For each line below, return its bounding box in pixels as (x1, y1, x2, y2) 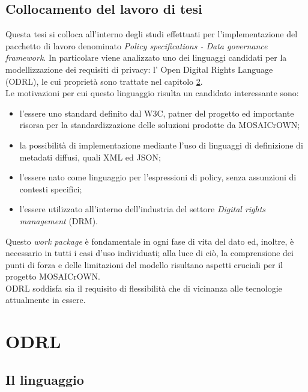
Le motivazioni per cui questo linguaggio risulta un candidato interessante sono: (5, 87, 299, 99)
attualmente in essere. (5, 293, 86, 306)
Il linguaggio (5, 370, 84, 388)
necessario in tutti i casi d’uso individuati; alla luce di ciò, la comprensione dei (5, 247, 294, 259)
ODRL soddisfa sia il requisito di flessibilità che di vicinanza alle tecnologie (5, 281, 282, 294)
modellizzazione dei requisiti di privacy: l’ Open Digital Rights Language (5, 63, 273, 75)
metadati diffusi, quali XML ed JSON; (19, 150, 161, 163)
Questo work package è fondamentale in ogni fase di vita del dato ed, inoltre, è (5, 234, 294, 247)
